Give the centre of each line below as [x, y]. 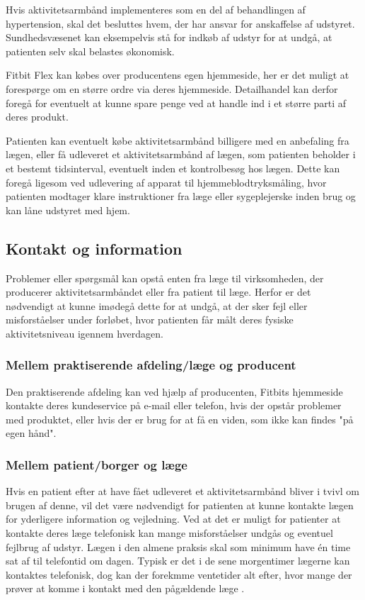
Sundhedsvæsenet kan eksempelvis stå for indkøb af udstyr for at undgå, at [169, 37]
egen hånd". [31, 433]
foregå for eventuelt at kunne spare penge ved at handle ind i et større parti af [176, 102]
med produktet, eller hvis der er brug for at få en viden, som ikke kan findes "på [180, 419]
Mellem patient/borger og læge [97, 465]
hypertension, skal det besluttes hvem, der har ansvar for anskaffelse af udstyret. [180, 23]
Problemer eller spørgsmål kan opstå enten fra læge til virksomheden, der [165, 278]
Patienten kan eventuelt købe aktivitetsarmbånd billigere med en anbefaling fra [178, 140]
